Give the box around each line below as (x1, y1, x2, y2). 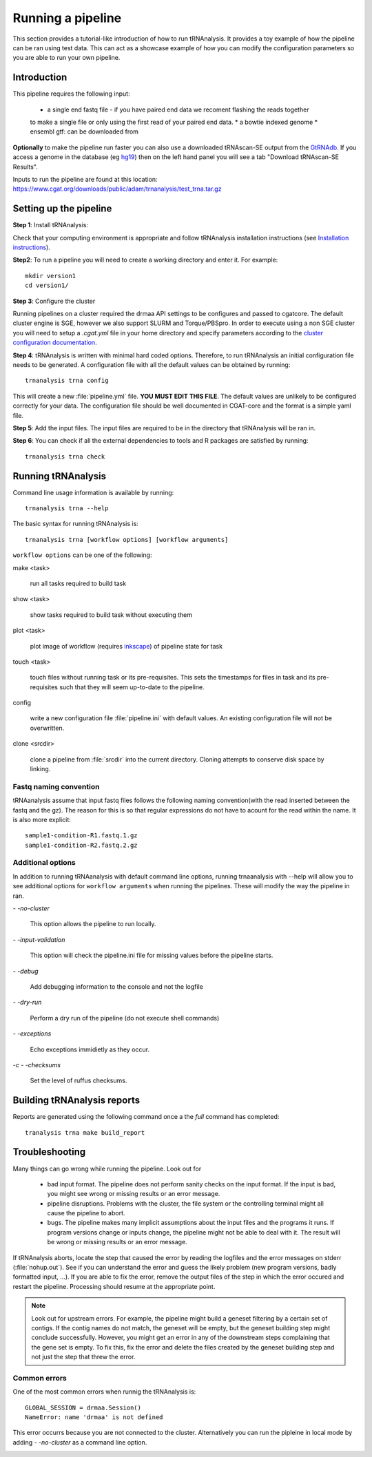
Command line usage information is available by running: (12, 488, 174, 496)
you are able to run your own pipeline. (12, 54, 121, 62)
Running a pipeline (12, 10, 122, 25)
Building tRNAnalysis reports (12, 1095, 141, 1107)
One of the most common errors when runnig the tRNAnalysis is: (12, 1387, 196, 1396)
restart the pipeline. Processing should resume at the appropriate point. (12, 1282, 216, 1290)
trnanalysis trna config (25, 377, 109, 385)
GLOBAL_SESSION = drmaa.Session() (25, 1403, 141, 1412)
